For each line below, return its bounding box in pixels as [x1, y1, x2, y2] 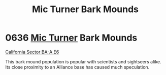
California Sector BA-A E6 [5, 49, 59, 55]
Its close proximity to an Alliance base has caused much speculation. [5, 64, 150, 70]
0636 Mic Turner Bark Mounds [5, 32, 138, 44]
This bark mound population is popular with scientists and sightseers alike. [5, 58, 161, 64]
